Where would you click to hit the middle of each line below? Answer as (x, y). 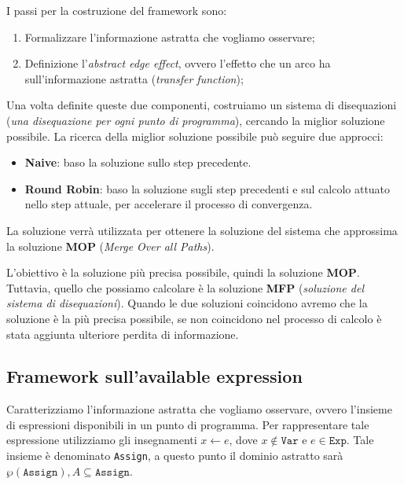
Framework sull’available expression (154, 376)
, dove (243, 440)
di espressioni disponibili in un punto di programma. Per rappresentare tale (188, 424)
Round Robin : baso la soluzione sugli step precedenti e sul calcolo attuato (208, 188)
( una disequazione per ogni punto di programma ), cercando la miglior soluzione (196, 120)
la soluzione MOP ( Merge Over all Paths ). (110, 246)
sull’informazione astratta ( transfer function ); (134, 78)
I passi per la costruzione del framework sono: (117, 10)
